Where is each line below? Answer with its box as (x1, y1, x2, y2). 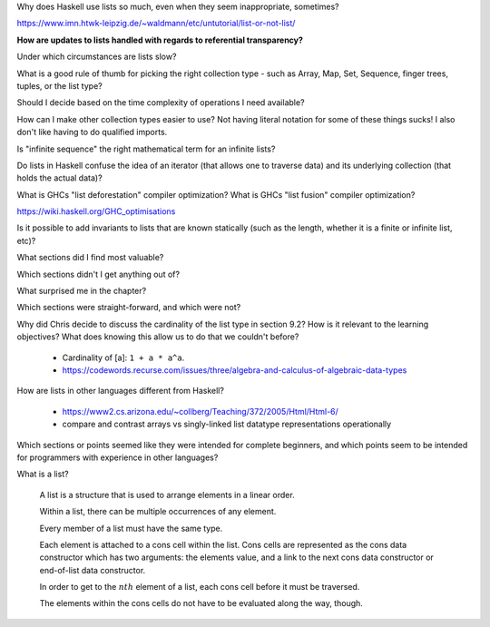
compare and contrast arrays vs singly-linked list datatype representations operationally (62, 418, 392, 430)
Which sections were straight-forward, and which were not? (16, 302, 241, 313)
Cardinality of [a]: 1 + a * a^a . (62, 352, 185, 363)
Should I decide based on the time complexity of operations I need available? (16, 97, 305, 108)
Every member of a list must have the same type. (39, 523, 223, 534)
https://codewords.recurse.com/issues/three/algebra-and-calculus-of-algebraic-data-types (62, 364, 407, 376)
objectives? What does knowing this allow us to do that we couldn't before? (16, 331, 299, 342)
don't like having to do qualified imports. (16, 127, 168, 138)
